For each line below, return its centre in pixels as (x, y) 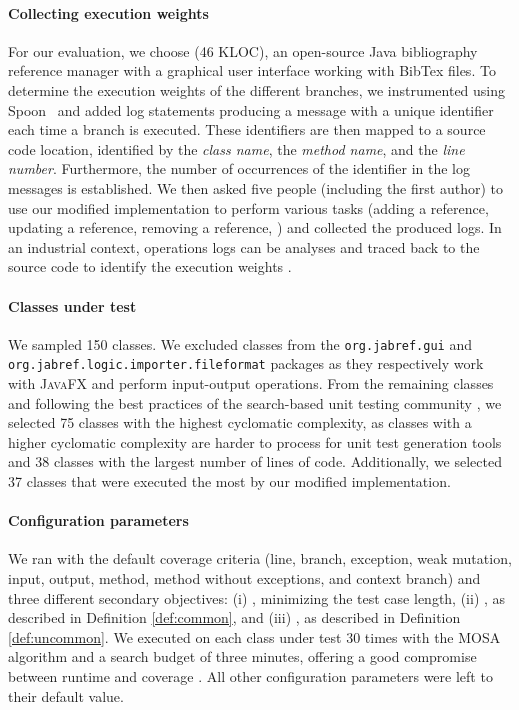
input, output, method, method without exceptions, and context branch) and (244, 577)
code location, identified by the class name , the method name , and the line (236, 148)
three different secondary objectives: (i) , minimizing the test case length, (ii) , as (257, 597)
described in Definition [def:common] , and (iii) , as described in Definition (234, 617)
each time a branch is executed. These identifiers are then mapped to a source (247, 129)
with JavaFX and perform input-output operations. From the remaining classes (251, 383)
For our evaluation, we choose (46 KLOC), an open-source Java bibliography (243, 50)
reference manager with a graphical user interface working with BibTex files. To (252, 70)
